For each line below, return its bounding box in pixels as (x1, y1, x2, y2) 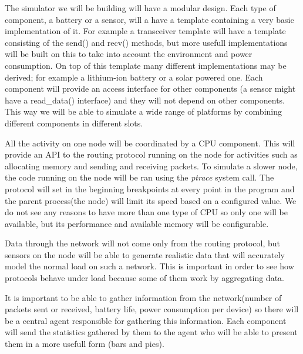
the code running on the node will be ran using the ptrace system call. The (5, 171, 274, 183)
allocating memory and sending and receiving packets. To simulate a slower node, (5, 159, 298, 172)
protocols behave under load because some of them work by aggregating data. (5, 272, 284, 284)
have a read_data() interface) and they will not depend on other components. (5, 93, 285, 106)
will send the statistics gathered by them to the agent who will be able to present (5, 326, 298, 338)
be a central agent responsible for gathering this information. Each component (5, 314, 287, 326)
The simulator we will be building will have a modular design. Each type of (5, 2, 276, 14)
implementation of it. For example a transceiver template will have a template (5, 25, 286, 37)
